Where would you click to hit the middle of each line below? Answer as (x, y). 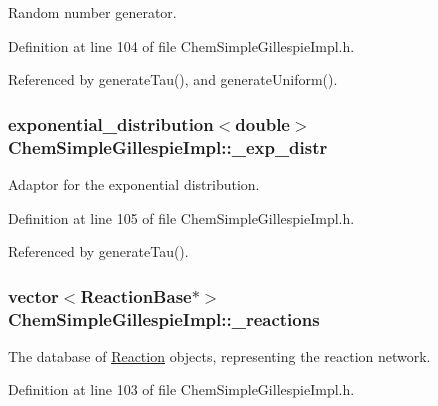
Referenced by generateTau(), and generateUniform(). (173, 79)
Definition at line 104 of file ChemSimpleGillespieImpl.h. (181, 45)
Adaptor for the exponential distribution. (134, 183)
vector (33, 295)
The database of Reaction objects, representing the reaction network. (219, 355)
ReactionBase (136, 295)
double (262, 123)
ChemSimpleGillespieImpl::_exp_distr (168, 146)
